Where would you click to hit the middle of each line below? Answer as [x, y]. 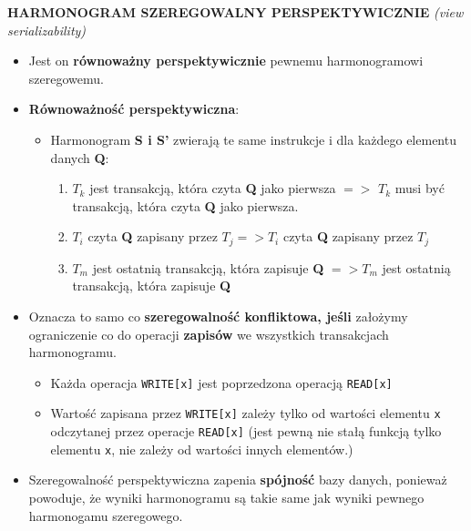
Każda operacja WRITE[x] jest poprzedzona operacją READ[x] [221, 382]
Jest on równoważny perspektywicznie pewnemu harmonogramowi [226, 61]
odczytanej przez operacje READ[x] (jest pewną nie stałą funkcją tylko [246, 431]
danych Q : [80, 157]
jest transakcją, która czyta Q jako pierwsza [213, 188]
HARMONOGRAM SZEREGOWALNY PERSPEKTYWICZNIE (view [235, 12]
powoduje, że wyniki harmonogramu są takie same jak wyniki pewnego [226, 497]
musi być [420, 188]
